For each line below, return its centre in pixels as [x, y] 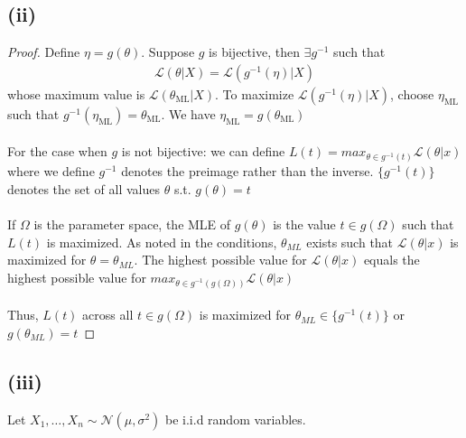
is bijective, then [254, 52]
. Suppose [168, 52]
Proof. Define [44, 52]
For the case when [57, 151]
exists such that [350, 242]
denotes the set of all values [84, 188]
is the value [304, 224]
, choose [412, 93]
